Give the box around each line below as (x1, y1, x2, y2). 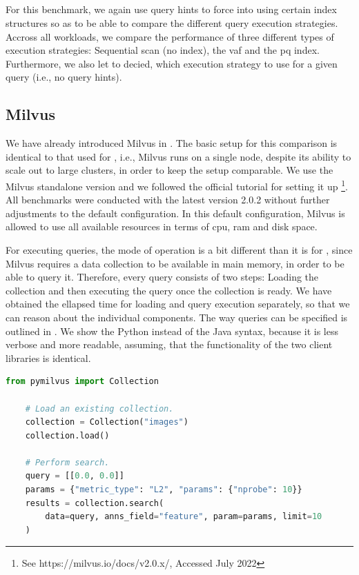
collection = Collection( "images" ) (25, 417, 188, 427)
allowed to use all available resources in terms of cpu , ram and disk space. (6, 219, 318, 234)
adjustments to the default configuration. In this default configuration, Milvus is (6, 205, 345, 220)
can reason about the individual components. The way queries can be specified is (6, 310, 348, 324)
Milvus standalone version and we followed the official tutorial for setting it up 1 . (6, 176, 348, 193)
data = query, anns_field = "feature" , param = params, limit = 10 (45, 512, 322, 522)
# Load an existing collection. (25, 403, 174, 414)
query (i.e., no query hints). (6, 70, 122, 84)
